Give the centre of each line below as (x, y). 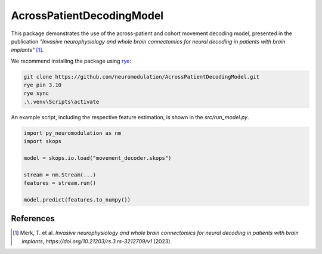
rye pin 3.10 (43, 85)
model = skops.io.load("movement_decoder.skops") (97, 158)
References (33, 219)
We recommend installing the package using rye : (71, 61)
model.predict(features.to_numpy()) (77, 199)
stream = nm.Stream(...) (60, 175)
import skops (43, 141)
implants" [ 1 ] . (27, 50)
